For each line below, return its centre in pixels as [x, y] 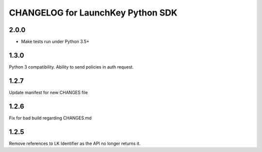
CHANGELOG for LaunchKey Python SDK [93, 13]
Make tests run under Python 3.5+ [55, 42]
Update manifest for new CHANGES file [49, 92]
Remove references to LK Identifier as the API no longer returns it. [75, 143]
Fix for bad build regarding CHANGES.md [50, 118]
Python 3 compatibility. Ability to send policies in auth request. [71, 67]
